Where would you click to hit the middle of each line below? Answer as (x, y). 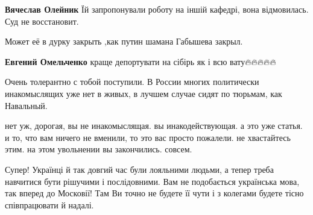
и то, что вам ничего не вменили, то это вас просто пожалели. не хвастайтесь (148, 137)
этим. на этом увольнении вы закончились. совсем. (99, 149)
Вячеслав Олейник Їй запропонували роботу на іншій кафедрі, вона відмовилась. (157, 9)
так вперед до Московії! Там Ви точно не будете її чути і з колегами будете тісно (154, 193)
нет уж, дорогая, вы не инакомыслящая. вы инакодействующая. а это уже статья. (154, 126)
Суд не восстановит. (42, 21)
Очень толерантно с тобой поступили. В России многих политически (132, 82)
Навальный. (26, 105)
